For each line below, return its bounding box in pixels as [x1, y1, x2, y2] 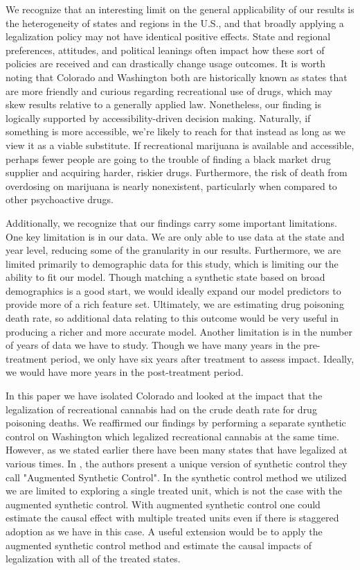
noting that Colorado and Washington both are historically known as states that [6, 69, 348, 84]
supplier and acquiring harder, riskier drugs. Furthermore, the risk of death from [6, 165, 348, 180]
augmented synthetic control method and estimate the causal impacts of [6, 537, 312, 552]
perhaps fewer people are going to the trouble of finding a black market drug [6, 151, 331, 166]
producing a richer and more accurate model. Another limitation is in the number [6, 324, 352, 338]
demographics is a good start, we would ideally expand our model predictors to [6, 283, 341, 297]
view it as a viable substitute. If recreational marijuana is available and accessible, [6, 137, 354, 152]
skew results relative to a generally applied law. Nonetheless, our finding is [6, 97, 321, 112]
